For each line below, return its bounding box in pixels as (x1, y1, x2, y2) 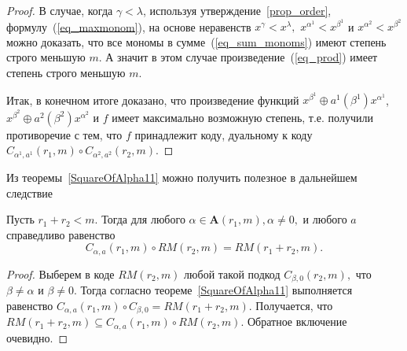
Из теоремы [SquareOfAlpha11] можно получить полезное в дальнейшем (6, 168, 357, 185)
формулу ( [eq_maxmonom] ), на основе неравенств (6, 18, 251, 35)
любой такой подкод (184, 265, 280, 282)
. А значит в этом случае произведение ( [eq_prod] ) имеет (98, 49, 378, 65)
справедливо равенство (6, 226, 115, 242)
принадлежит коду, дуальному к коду (134, 126, 313, 142)
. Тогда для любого (94, 211, 185, 227)
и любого (302, 211, 347, 227)
